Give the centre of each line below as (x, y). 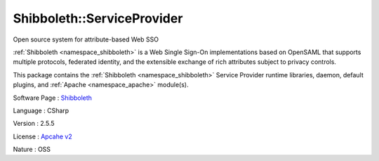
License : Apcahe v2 (43, 136)
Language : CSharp (41, 110)
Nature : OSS (32, 149)
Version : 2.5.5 (34, 124)
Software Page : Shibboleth (53, 98)
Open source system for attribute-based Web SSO (86, 39)
